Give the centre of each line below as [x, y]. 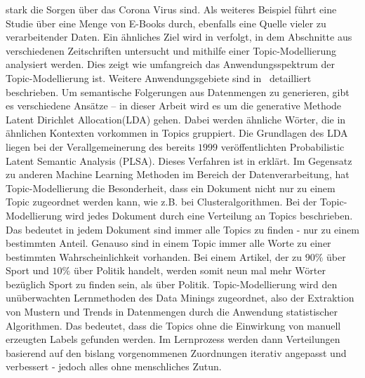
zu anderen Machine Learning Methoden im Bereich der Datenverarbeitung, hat [178, 174]
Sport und [27, 270]
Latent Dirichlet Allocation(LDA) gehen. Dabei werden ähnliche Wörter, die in [176, 119]
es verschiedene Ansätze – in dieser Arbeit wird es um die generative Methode [174, 106]
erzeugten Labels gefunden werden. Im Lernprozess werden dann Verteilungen [173, 339]
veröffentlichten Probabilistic [283, 146]
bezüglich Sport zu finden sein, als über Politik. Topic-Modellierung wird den [172, 284]
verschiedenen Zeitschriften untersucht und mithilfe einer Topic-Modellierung [171, 50]
